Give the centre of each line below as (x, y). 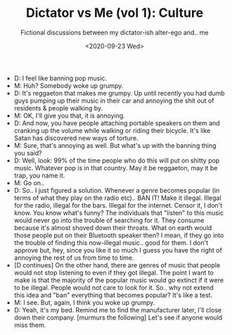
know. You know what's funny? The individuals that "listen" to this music (118, 213)
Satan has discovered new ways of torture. (76, 138)
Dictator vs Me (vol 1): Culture (115, 13)
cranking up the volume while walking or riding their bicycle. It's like (112, 130)
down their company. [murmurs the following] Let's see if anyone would (118, 317)
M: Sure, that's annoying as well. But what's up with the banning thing (115, 145)
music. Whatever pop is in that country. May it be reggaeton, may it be (116, 167)
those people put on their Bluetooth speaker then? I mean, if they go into (119, 235)
